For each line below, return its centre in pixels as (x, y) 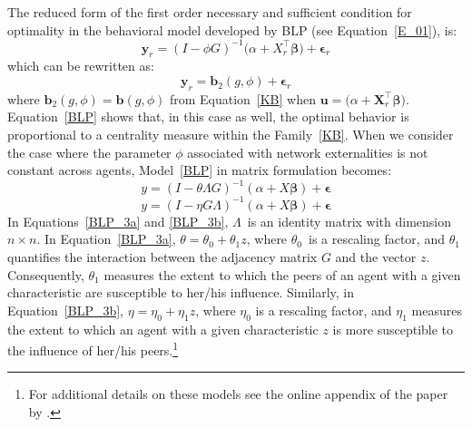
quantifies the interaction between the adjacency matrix (162, 257)
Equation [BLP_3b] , (66, 310)
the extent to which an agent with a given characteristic (163, 329)
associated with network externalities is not (308, 152)
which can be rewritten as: (81, 66)
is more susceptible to (393, 329)
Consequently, (46, 274)
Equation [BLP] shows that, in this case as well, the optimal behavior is (208, 116)
